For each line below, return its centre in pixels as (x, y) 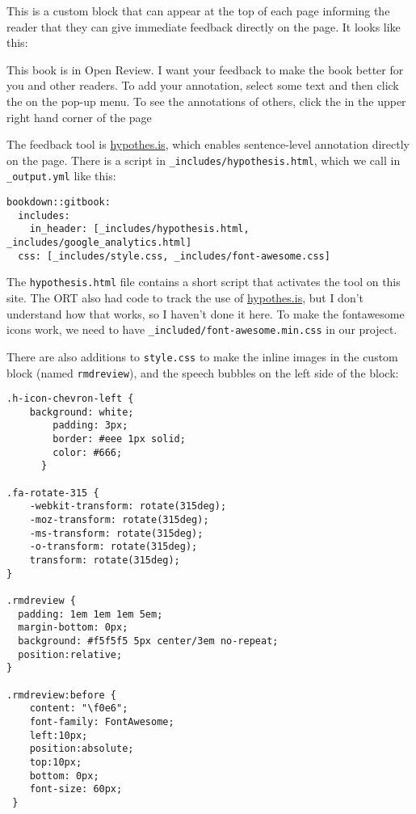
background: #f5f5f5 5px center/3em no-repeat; (148, 641)
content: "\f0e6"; (79, 709)
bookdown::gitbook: (59, 202)
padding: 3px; (90, 426)
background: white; (82, 412)
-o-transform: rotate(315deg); (113, 547)
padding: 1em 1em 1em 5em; (90, 614)
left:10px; (59, 735)
